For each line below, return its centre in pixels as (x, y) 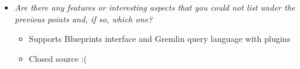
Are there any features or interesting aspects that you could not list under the (155, 7)
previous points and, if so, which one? (84, 19)
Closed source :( (58, 58)
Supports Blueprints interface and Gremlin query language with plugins (160, 39)
